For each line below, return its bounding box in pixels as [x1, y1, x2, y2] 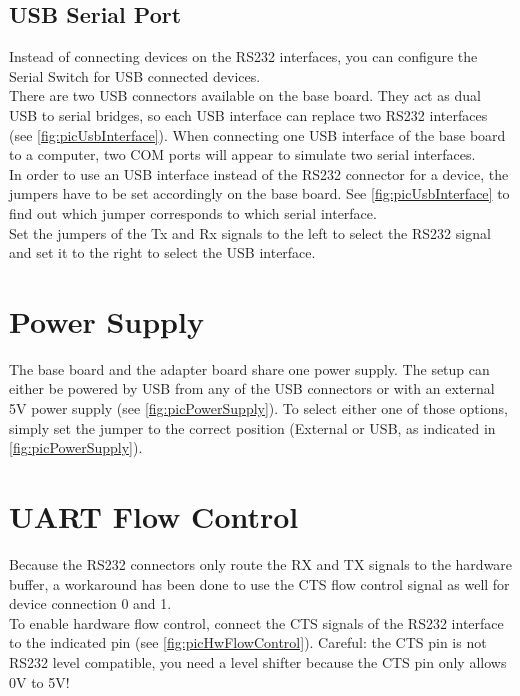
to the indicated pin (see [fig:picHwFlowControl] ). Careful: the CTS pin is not [9, 632, 487, 653]
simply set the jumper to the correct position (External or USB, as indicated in [9, 417, 496, 438]
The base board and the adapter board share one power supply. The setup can [9, 358, 490, 379]
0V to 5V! [9, 671, 70, 692]
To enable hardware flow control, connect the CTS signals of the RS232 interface [9, 612, 504, 633]
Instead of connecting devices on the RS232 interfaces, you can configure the [9, 46, 478, 67]
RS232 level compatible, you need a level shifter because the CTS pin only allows [9, 651, 507, 672]
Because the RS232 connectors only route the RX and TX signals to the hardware [9, 553, 513, 574]
